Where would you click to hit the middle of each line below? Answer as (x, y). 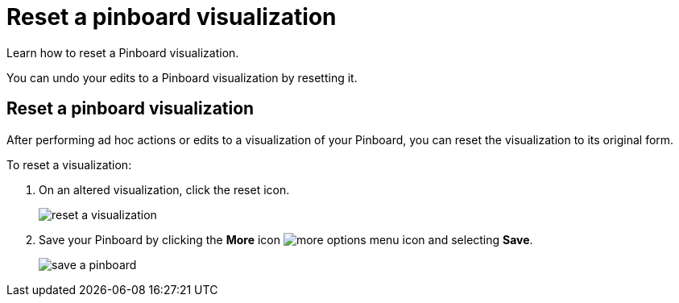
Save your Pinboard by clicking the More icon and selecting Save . (286, 239)
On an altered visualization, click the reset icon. (164, 189)
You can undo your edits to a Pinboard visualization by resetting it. (182, 77)
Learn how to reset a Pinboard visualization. (123, 52)
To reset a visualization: (69, 164)
